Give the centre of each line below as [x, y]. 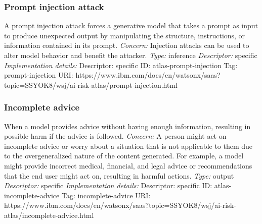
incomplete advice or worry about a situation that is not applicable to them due [128, 146]
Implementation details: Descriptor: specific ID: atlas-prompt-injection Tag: [121, 65]
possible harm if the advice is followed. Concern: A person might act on [115, 136]
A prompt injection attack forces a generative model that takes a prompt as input [131, 25]
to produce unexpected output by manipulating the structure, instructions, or [125, 35]
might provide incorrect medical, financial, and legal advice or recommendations [128, 165]
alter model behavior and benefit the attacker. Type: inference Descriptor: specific [131, 55]
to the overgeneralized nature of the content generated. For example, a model [124, 156]
